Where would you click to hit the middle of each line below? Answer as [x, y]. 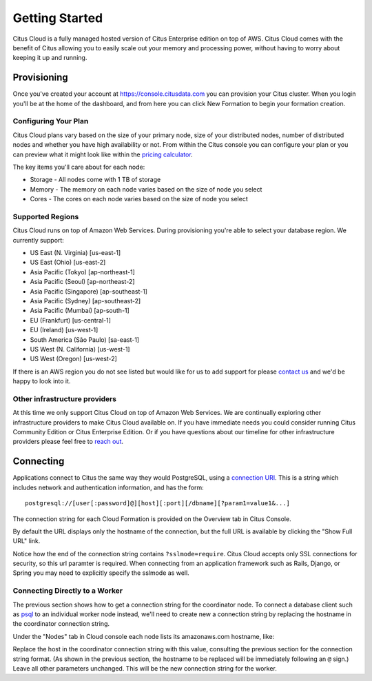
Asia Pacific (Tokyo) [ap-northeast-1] [83, 272]
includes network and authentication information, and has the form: [108, 487]
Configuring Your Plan [51, 121]
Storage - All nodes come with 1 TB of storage [95, 180]
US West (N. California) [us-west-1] [80, 349]
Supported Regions [46, 216]
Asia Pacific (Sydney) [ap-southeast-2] [85, 301]
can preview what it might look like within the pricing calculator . [103, 154]
